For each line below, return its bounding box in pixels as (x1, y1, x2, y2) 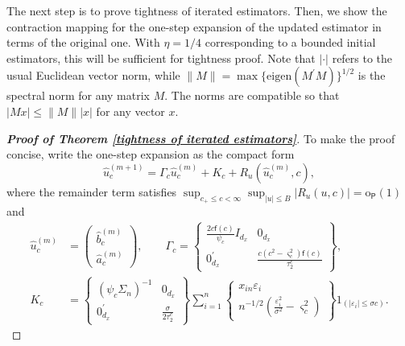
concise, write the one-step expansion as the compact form (6, 146, 295, 163)
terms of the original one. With (6, 34, 160, 51)
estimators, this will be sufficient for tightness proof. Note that (6, 49, 316, 66)
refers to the (332, 49, 393, 66)
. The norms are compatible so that (164, 87, 340, 104)
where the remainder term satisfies (6, 183, 177, 200)
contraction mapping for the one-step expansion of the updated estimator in (6, 18, 382, 35)
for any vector (96, 102, 165, 119)
